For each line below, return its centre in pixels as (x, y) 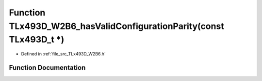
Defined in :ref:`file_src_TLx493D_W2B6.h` (64, 54)
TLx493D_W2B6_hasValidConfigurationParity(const (116, 26)
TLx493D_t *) (37, 40)
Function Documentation (47, 67)
